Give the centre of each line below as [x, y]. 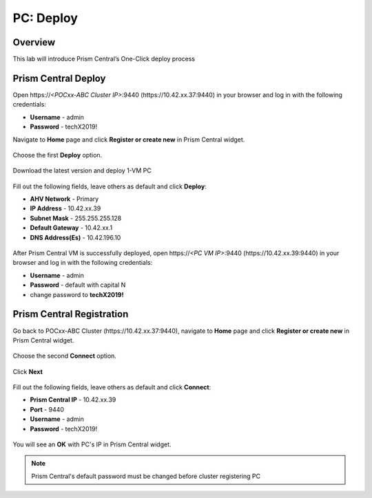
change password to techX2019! [77, 294]
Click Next [28, 371]
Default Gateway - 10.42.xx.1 [71, 228]
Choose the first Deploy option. [58, 155]
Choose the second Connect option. [65, 356]
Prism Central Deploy [59, 78]
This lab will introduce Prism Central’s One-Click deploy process [104, 59]
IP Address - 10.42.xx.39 [65, 208]
